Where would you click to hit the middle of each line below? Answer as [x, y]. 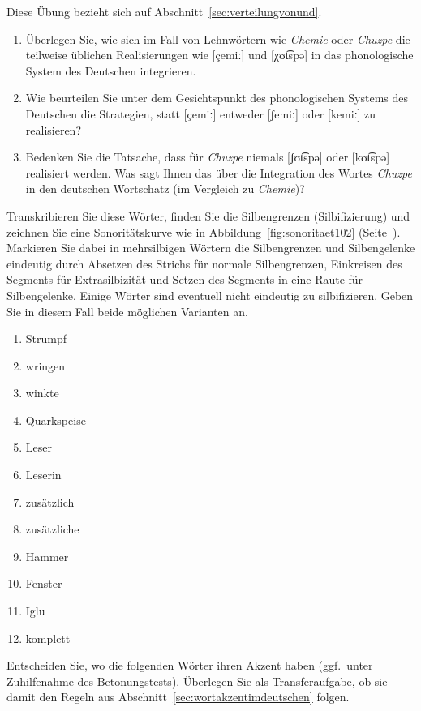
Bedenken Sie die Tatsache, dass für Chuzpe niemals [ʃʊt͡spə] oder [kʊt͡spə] [208, 157]
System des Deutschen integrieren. [111, 70]
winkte [42, 393]
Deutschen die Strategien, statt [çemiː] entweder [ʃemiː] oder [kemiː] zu [201, 113]
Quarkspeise [56, 420]
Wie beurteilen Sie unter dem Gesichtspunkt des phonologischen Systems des [217, 98]
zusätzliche [52, 529]
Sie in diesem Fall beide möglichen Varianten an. [127, 311]
